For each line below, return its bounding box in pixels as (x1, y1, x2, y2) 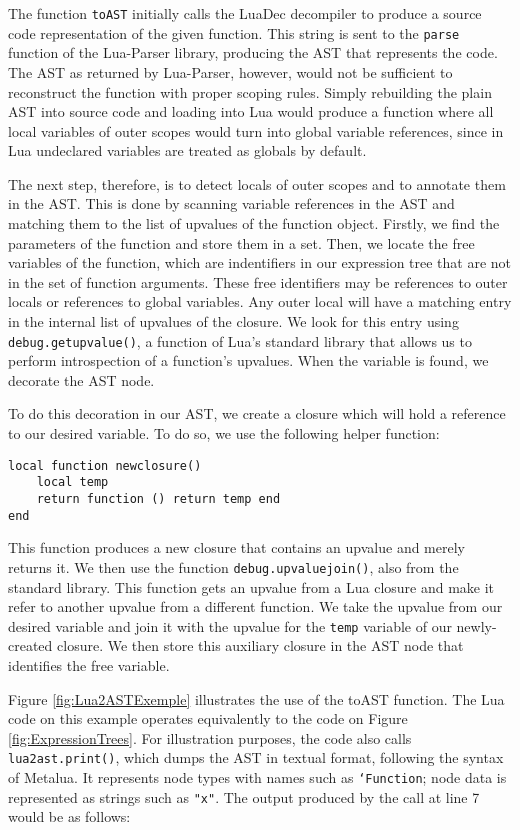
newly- (456, 615, 497, 636)
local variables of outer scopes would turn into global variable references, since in (8, 120, 504, 141)
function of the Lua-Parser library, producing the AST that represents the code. (8, 42, 498, 63)
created (8, 635, 53, 656)
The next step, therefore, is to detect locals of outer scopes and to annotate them (8, 173, 506, 194)
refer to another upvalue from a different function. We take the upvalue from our (8, 596, 503, 617)
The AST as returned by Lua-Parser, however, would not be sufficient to (8, 61, 453, 82)
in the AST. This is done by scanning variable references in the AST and (8, 193, 455, 214)
